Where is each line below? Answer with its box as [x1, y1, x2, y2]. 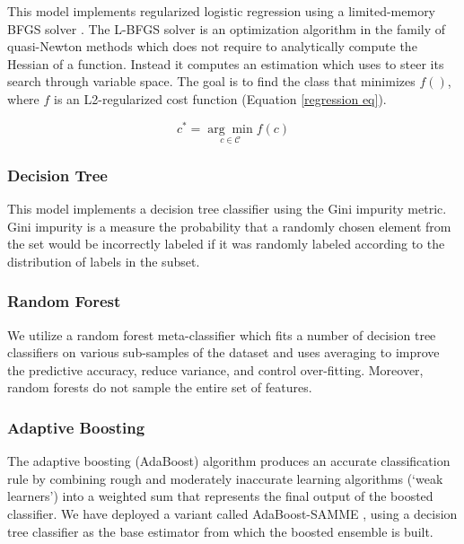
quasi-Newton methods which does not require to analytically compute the [7, 37, 417, 56]
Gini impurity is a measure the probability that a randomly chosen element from [7, 216, 451, 235]
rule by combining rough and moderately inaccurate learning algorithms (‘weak [7, 469, 443, 487]
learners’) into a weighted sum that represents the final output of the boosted [7, 487, 433, 505]
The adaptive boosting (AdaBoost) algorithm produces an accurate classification [7, 452, 451, 470]
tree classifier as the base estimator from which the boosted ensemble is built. [7, 522, 433, 540]
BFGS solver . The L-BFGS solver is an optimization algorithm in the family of [7, 19, 446, 38]
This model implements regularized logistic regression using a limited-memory [7, 2, 436, 20]
